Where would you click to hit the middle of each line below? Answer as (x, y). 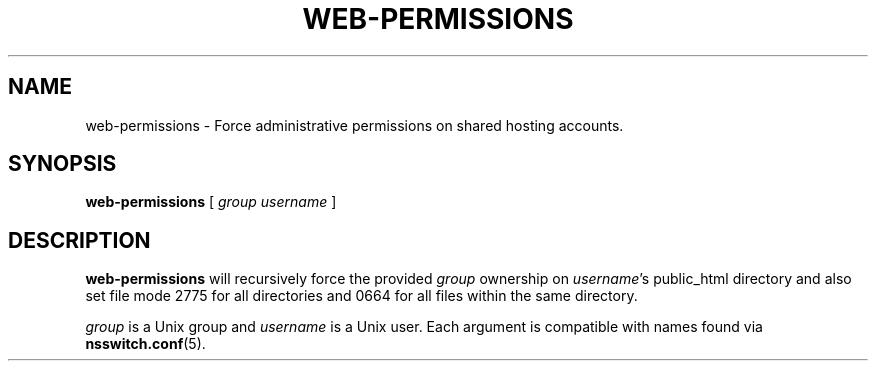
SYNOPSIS (62, 164)
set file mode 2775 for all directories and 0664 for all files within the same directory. (361, 296)
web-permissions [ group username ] (211, 202)
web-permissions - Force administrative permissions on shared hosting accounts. (354, 125)
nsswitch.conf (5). (145, 344)
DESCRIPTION (79, 240)
